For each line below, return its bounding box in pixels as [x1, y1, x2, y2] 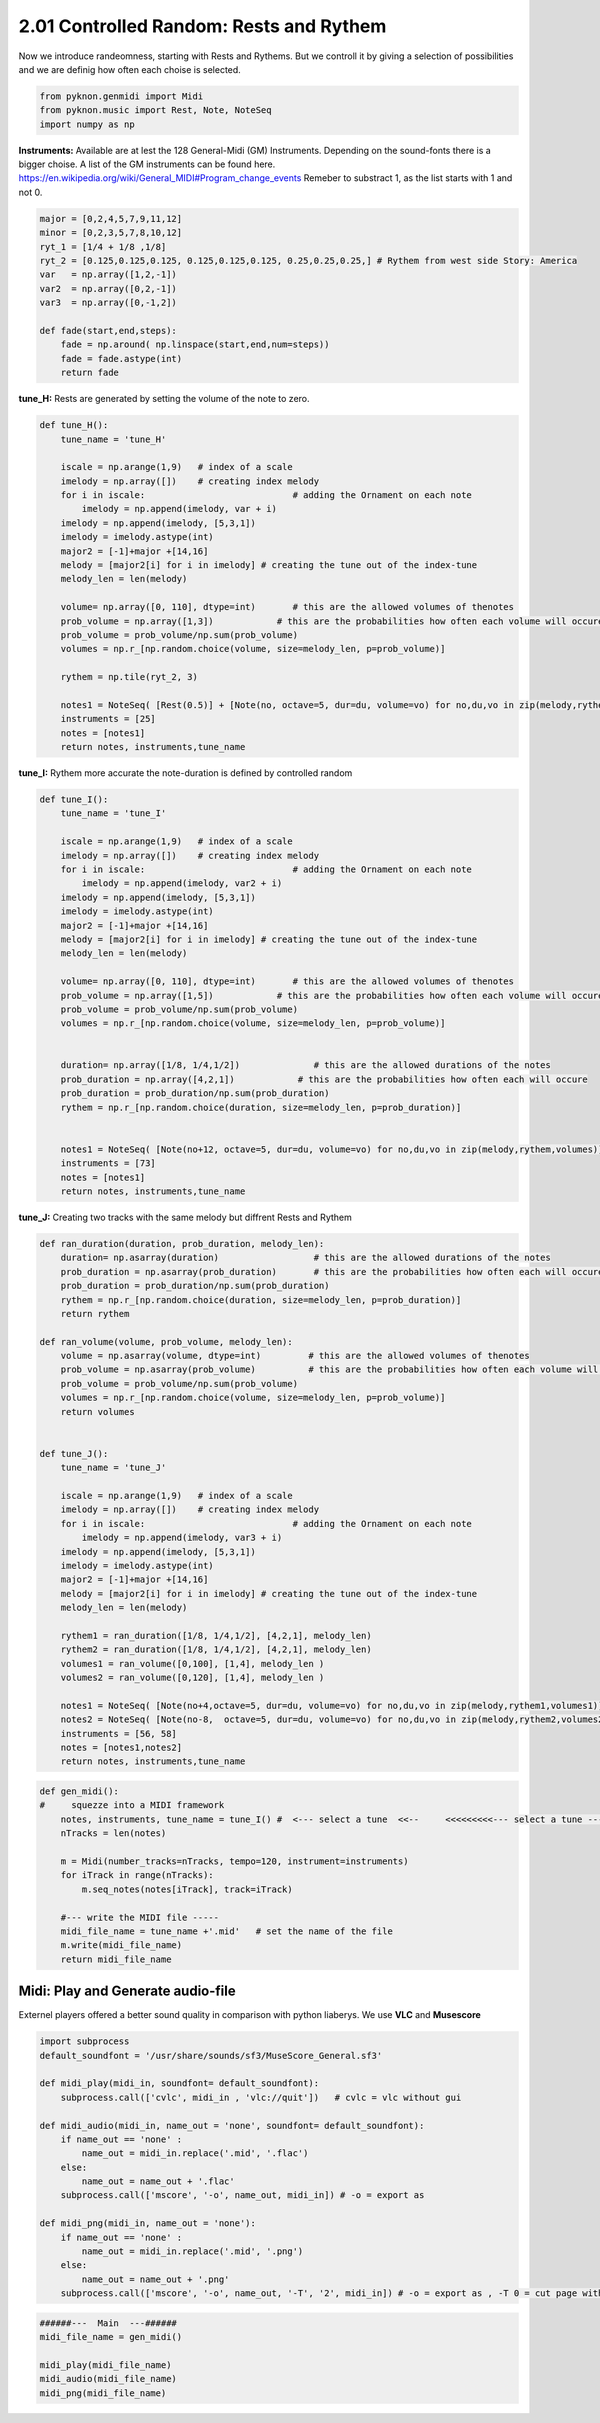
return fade [60, 367, 120, 379]
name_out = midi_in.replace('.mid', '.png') [81, 2246, 304, 2257]
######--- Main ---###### [39, 2317, 177, 2329]
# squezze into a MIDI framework [39, 1800, 225, 1811]
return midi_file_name [60, 1953, 172, 1965]
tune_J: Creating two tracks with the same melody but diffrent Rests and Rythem [18, 1211, 352, 1223]
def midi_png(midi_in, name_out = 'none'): [39, 2218, 257, 2229]
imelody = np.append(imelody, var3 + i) [81, 1532, 283, 1544]
